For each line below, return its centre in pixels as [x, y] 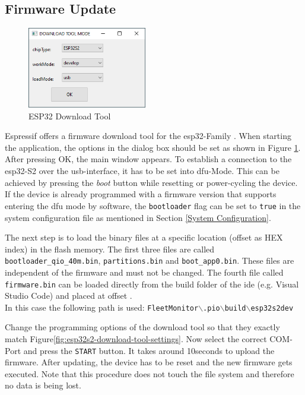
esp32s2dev [272, 308]
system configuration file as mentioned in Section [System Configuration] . [138, 217]
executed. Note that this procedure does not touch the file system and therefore [150, 373]
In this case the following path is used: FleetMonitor [102, 307]
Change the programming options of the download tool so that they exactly [142, 327]
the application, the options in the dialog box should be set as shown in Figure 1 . [153, 147]
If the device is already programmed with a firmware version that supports [141, 194]
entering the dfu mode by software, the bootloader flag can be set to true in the [153, 205]
